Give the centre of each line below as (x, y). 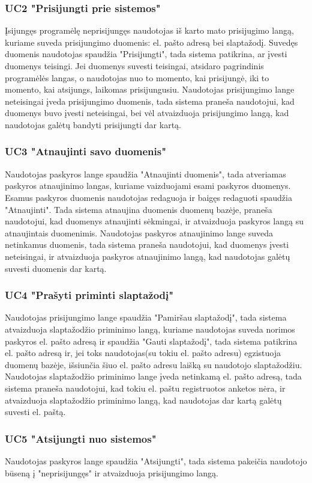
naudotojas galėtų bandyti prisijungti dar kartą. (93, 124)
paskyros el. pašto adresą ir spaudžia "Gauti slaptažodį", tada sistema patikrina (151, 341)
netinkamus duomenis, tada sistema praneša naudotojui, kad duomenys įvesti (147, 245)
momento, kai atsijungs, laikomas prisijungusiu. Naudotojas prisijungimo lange (150, 89)
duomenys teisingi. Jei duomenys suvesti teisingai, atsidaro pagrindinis (134, 66)
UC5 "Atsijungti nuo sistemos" (81, 438)
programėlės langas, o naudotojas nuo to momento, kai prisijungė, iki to (137, 77)
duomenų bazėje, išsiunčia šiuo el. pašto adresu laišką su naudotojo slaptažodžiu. (154, 364)
